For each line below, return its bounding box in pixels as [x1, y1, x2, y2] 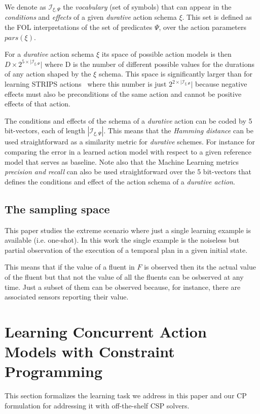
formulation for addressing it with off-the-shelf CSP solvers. [5, 400, 190, 410]
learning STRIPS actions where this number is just [5, 79, 167, 89]
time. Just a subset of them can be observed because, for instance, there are [5, 281, 241, 292]
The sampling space [5, 201, 110, 216]
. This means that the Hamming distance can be [103, 125, 253, 136]
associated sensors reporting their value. [5, 291, 129, 302]
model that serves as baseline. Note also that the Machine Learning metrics [5, 156, 239, 167]
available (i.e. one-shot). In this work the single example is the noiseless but [5, 235, 240, 245]
